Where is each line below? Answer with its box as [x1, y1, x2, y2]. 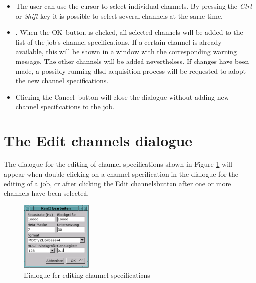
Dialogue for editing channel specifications [24, 269, 150, 280]
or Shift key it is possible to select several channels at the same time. [15, 10, 223, 21]
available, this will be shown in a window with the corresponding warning [15, 46, 237, 57]
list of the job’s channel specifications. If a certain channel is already [15, 36, 222, 47]
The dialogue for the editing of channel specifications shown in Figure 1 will [4, 159, 232, 169]
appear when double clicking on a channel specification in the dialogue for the [4, 168, 238, 179]
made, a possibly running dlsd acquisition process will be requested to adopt [15, 65, 246, 76]
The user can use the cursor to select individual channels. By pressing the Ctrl [15, 1, 252, 11]
